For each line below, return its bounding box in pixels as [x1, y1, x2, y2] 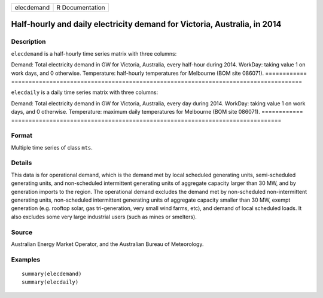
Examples [11, 255, 41, 263]
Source [11, 228, 33, 236]
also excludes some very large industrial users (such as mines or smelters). [11, 213, 197, 220]
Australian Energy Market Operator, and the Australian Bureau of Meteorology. [11, 240, 204, 248]
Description [11, 38, 46, 46]
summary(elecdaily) [22, 279, 79, 285]
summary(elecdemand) [22, 270, 82, 277]
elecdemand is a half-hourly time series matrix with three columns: [11, 50, 177, 57]
